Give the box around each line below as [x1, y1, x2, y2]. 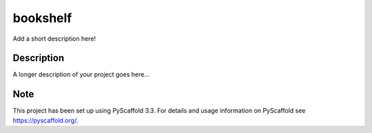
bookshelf [12, 10, 72, 25]
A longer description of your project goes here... [12, 70, 149, 79]
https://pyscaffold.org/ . [12, 116, 79, 124]
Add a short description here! [12, 34, 96, 43]
